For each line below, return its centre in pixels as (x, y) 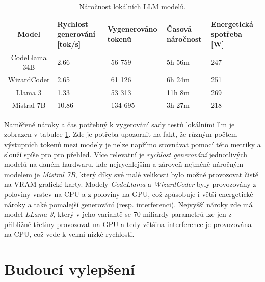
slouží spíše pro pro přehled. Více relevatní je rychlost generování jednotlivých (126, 154)
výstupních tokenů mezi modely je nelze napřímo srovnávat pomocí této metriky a (132, 144)
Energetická (232, 24)
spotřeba (227, 34)
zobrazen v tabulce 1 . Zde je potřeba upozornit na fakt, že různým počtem (121, 134)
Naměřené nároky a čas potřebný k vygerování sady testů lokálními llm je (120, 124)
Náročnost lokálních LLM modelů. (132, 6)
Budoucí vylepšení (70, 269)
